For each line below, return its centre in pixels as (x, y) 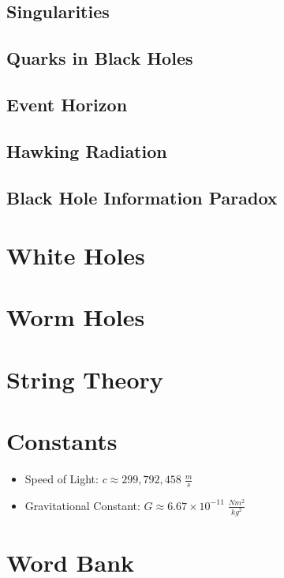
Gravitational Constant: (82, 505)
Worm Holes (76, 317)
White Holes (76, 255)
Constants (62, 441)
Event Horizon (67, 104)
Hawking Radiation (87, 150)
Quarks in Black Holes (100, 58)
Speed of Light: (62, 479)
